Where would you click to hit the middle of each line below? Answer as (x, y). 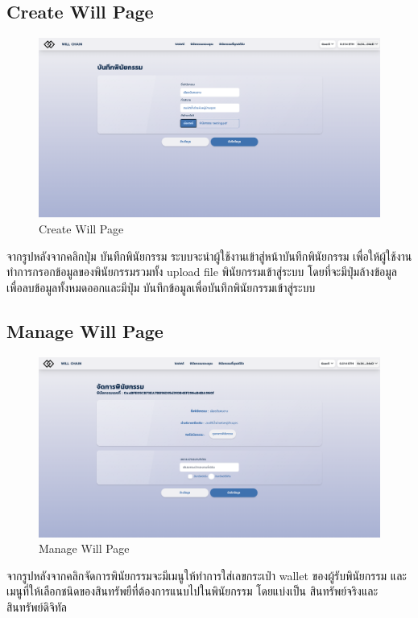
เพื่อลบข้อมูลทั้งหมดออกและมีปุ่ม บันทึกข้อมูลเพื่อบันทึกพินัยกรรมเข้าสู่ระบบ (161, 287)
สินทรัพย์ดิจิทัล (37, 606)
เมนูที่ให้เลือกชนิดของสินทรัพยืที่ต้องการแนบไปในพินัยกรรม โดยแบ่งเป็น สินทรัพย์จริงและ (192, 591)
